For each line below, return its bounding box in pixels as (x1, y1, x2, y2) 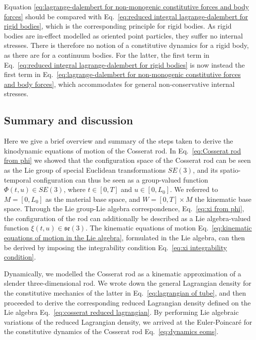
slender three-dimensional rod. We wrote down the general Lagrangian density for (4, 278, 252, 288)
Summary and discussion (4, 113, 133, 128)
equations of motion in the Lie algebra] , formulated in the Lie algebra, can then (4, 232, 245, 243)
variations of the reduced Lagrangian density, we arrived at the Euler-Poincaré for (4, 316, 252, 327)
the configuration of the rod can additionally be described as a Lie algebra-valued (4, 213, 251, 223)
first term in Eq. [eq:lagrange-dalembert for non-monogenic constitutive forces (4, 69, 241, 79)
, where (63, 184, 85, 194)
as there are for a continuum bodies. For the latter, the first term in (4, 49, 210, 60)
